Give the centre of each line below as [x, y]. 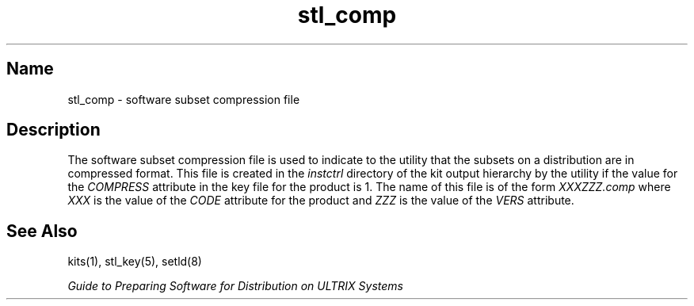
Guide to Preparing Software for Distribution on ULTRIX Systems [235, 286]
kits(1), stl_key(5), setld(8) [135, 262]
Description [53, 130]
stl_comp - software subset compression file [184, 99]
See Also [42, 231]
